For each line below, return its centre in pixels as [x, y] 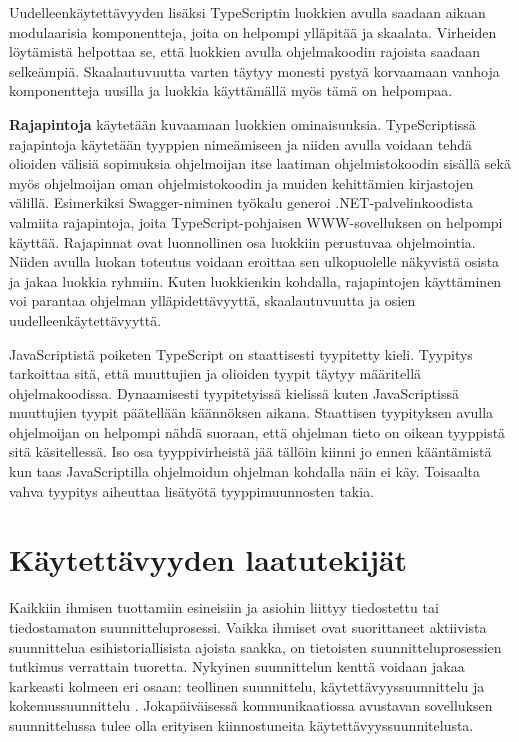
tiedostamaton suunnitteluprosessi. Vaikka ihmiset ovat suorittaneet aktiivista [248, 626]
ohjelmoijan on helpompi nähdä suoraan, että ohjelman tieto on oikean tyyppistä [257, 431]
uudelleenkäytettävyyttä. [85, 319]
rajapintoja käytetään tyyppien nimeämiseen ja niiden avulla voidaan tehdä [240, 143]
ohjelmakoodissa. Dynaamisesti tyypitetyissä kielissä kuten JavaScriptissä [234, 392]
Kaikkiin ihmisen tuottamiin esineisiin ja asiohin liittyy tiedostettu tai [224, 607]
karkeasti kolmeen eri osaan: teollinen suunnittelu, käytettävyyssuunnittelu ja [247, 685]
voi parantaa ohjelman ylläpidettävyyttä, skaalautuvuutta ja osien [212, 300]
